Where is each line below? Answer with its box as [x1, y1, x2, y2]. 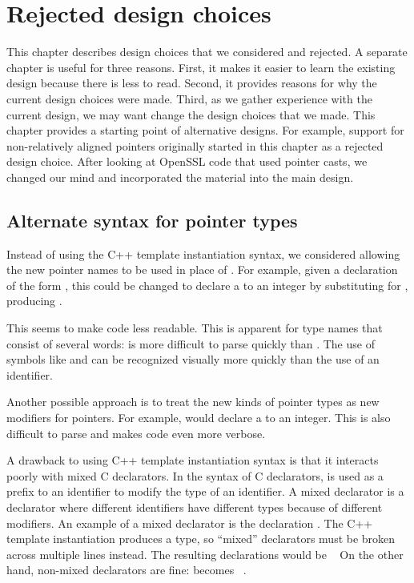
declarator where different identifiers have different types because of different [6, 498, 383, 515]
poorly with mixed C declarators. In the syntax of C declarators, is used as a [6, 467, 384, 484]
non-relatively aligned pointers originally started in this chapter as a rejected [6, 137, 384, 154]
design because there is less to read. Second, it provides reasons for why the [6, 74, 377, 91]
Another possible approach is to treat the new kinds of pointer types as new [6, 393, 380, 410]
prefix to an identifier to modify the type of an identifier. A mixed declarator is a [6, 483, 404, 500]
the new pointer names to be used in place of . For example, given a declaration [6, 261, 398, 278]
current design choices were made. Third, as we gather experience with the [6, 90, 372, 107]
